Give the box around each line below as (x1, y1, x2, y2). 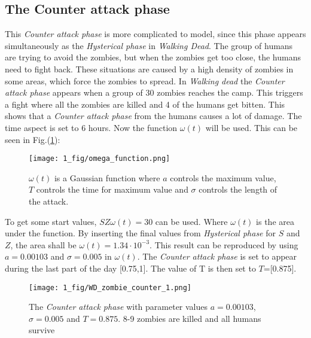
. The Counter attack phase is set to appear (137, 250, 297, 263)
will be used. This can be (205, 121, 298, 133)
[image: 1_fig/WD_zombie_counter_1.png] (29, 283, 192, 292)
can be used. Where (155, 215, 228, 227)
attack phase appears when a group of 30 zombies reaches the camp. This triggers (5, 86, 303, 99)
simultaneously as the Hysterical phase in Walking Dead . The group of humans (5, 39, 293, 51)
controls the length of (199, 183, 278, 196)
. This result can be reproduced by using (150, 238, 298, 251)
